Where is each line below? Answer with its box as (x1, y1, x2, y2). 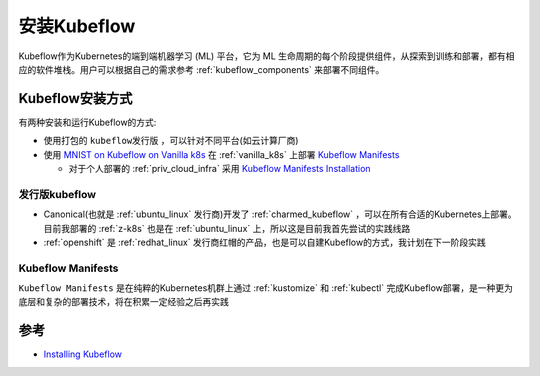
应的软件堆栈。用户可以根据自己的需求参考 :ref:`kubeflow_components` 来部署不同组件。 (18, 63, 385, 75)
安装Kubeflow (18, 15, 136, 37)
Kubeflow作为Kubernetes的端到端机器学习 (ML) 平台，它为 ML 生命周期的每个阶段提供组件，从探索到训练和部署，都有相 (18, 50, 515, 62)
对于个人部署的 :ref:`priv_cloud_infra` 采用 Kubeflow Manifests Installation (68, 163, 371, 175)
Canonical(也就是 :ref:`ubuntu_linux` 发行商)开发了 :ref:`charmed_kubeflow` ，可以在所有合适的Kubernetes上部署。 (43, 208, 517, 220)
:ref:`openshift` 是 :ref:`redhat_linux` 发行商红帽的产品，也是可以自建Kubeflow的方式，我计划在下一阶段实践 (43, 236, 486, 248)
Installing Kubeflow (43, 348, 123, 360)
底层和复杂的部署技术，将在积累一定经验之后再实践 (18, 296, 229, 308)
